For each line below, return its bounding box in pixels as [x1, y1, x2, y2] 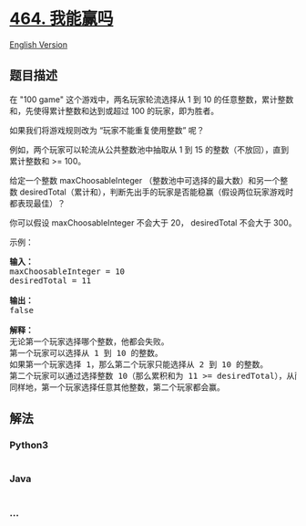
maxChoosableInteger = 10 [9, 266, 126, 277]
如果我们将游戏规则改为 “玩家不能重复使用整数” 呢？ [9, 124, 205, 135]
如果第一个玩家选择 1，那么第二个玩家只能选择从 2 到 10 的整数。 [9, 359, 269, 370]
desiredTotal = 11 [9, 275, 92, 286]
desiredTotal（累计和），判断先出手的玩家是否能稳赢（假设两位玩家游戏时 [19, 186, 294, 197]
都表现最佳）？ [9, 197, 66, 208]
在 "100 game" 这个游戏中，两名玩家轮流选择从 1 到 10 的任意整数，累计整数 [9, 93, 294, 105]
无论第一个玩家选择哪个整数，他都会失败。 [9, 336, 169, 347]
